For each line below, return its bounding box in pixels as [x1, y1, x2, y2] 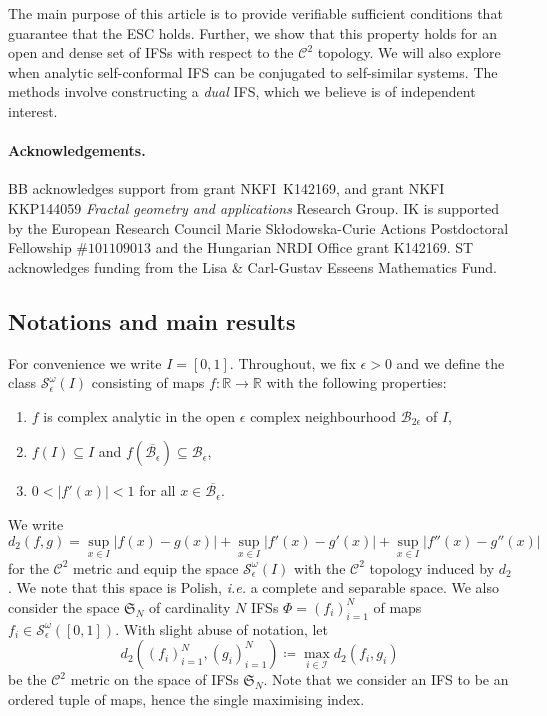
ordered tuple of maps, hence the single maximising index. [8, 688, 365, 709]
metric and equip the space [73, 557, 239, 578]
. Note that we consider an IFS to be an [263, 669, 509, 690]
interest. [8, 100, 58, 121]
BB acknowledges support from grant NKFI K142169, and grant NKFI [8, 178, 445, 199]
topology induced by [369, 557, 495, 578]
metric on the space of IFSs [70, 669, 239, 690]
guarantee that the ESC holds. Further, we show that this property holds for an [8, 22, 498, 43]
